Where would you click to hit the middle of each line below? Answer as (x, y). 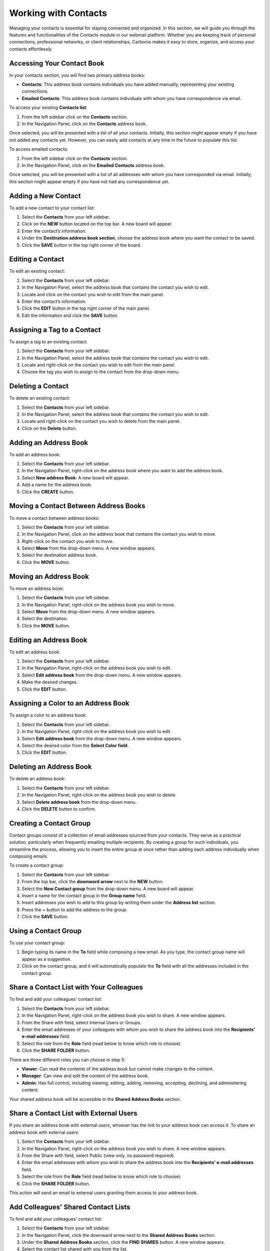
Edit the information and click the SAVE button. (70, 315)
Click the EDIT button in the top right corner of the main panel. (86, 308)
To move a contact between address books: (54, 518)
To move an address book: (37, 588)
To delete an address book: (37, 779)
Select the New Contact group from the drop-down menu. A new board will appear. (108, 889)
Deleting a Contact (39, 386)
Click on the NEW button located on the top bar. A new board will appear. (97, 224)
